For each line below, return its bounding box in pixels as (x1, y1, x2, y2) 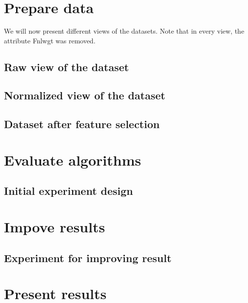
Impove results (4, 217, 105, 236)
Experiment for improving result (4, 250, 172, 265)
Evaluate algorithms (4, 150, 141, 170)
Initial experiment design (4, 183, 134, 198)
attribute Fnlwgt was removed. (4, 35, 95, 45)
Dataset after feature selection (4, 116, 160, 132)
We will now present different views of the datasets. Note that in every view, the (4, 26, 245, 36)
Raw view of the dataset (4, 59, 129, 74)
